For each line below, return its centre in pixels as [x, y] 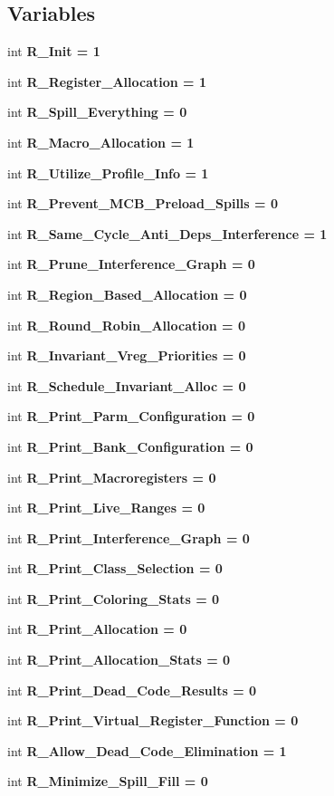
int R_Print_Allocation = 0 [97, 629]
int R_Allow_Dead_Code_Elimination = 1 [147, 750]
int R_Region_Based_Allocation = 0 [127, 294]
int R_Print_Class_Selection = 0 [115, 568]
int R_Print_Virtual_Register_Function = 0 [153, 720]
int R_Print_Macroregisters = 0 [112, 477]
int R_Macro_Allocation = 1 [101, 142]
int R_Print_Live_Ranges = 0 [106, 508]
